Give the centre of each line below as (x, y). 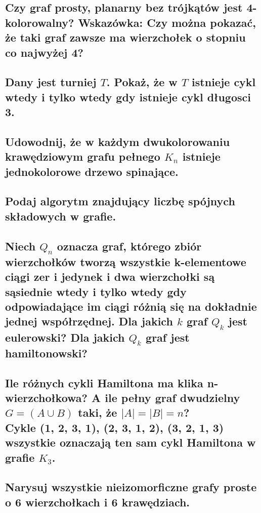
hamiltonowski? (46, 353)
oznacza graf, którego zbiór (129, 246)
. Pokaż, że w (142, 82)
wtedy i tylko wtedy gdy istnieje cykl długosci (128, 97)
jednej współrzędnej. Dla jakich (89, 321)
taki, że (98, 412)
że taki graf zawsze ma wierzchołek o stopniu (125, 37)
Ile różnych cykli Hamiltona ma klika (104, 382)
